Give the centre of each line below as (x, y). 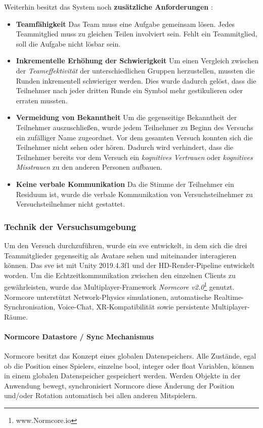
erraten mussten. (42, 100)
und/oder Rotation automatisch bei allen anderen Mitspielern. (101, 395)
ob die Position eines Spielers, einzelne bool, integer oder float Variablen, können (129, 365)
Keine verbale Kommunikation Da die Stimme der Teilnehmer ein (125, 184)
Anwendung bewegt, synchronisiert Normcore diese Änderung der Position (119, 385)
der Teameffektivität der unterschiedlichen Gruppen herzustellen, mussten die (135, 70)
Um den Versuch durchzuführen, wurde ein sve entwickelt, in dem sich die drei (126, 245)
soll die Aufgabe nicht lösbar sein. (68, 43)
